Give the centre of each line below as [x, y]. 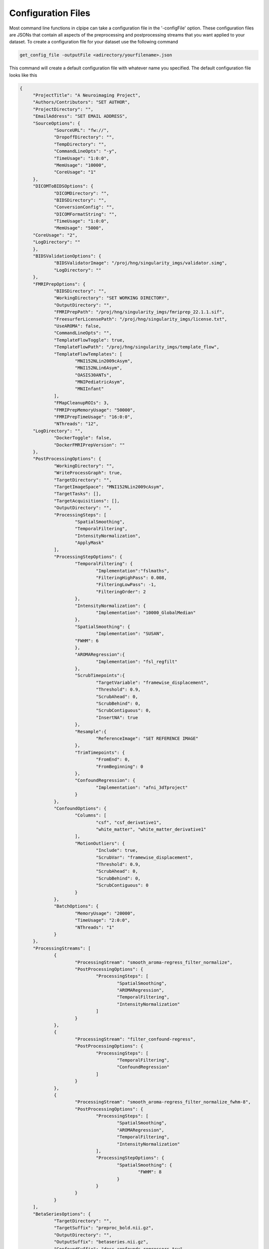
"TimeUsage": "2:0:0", [103, 920]
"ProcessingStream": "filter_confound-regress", [135, 1039]
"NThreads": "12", [76, 424]
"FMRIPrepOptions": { [59, 284]
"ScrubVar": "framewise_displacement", [144, 857]
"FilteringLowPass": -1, [126, 585]
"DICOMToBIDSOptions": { [63, 186]
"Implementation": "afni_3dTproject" [142, 787]
